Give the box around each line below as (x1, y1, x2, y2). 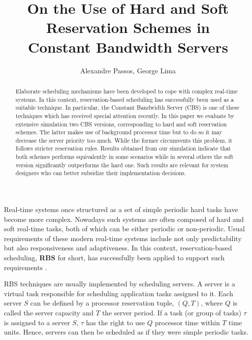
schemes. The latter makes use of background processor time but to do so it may (15, 128, 222, 136)
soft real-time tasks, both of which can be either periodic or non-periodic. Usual (4, 223, 245, 234)
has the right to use (86, 317, 145, 327)
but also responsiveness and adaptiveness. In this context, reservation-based (4, 243, 232, 253)
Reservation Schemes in (46, 17, 210, 37)
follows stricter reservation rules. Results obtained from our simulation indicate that (15, 144, 231, 153)
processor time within (155, 317, 220, 327)
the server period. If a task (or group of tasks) (102, 308, 242, 318)
